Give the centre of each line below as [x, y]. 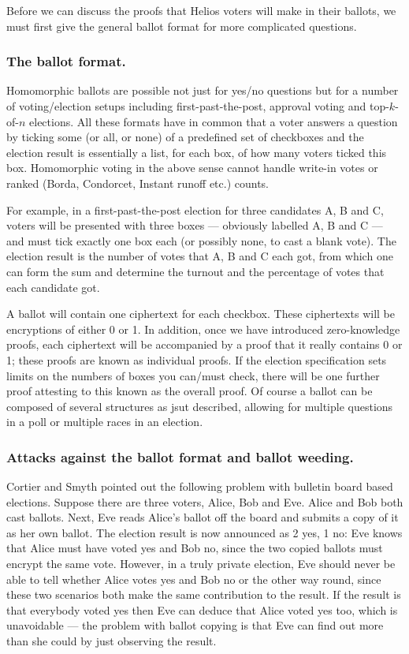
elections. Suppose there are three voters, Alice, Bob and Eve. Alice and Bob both [205, 501]
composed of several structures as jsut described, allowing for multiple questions [200, 406]
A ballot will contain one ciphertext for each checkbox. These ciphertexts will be [201, 314]
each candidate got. [53, 287]
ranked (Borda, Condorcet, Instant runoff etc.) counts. [138, 183]
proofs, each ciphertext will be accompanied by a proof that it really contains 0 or [204, 344]
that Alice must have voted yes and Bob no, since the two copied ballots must [195, 548]
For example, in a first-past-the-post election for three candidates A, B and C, [195, 209]
